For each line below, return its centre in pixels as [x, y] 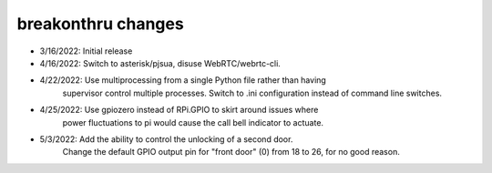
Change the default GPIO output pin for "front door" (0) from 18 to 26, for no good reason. [231, 152]
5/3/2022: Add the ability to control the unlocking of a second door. [166, 139]
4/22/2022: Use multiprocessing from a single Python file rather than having [183, 80]
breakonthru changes [100, 24]
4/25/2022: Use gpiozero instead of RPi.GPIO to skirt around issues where [179, 110]
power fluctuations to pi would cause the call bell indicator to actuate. [193, 122]
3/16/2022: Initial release [86, 51]
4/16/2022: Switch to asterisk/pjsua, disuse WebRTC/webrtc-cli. [160, 63]
